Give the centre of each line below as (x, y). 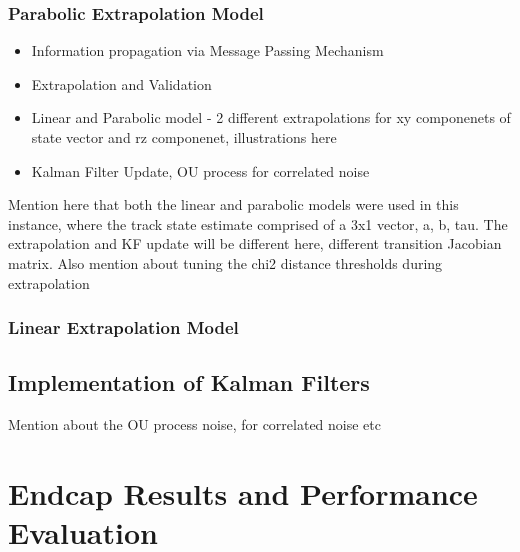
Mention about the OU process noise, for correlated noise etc (195, 424)
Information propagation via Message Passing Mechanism (207, 50)
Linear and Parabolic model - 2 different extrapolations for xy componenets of (271, 117)
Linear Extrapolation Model (123, 327)
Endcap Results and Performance (243, 492)
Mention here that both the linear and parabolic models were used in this (233, 204)
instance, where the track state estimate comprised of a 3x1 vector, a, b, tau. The (258, 223)
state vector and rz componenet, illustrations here (184, 137)
